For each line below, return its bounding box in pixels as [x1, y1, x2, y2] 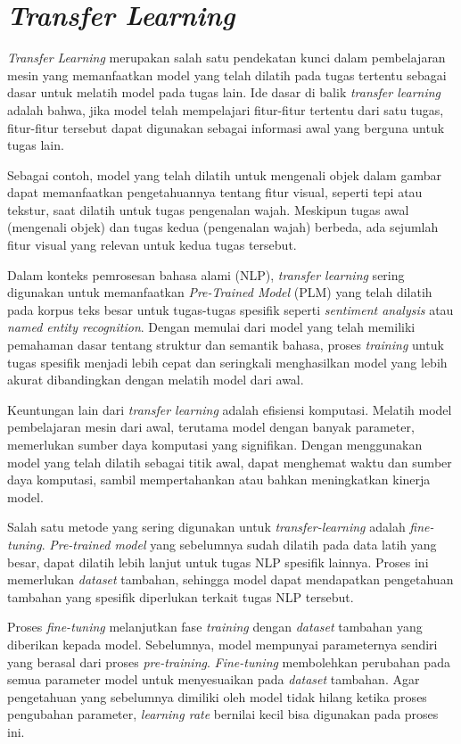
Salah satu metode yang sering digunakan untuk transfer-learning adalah [7, 517, 406, 536]
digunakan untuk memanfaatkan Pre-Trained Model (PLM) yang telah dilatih [7, 283, 432, 302]
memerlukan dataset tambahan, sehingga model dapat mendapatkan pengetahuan [7, 570, 454, 589]
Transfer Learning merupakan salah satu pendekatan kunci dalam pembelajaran [7, 48, 446, 67]
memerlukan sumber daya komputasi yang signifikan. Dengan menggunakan [7, 435, 423, 453]
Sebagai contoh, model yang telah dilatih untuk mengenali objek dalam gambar [7, 165, 441, 184]
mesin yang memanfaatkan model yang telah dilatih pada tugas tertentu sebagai [7, 65, 447, 84]
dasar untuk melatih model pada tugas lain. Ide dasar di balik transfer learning [7, 83, 441, 102]
